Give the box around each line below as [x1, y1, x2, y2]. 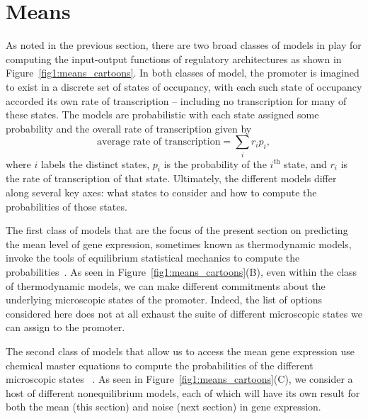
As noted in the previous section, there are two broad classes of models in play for [6, 38, 362, 52]
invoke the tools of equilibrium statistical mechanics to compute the [6, 250, 300, 265]
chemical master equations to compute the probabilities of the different [6, 357, 314, 372]
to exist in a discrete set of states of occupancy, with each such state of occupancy [6, 79, 362, 94]
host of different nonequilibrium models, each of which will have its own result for [6, 385, 360, 400]
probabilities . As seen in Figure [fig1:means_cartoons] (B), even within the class [6, 264, 357, 279]
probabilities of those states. [6, 199, 127, 213]
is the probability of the [163, 156, 267, 171]
